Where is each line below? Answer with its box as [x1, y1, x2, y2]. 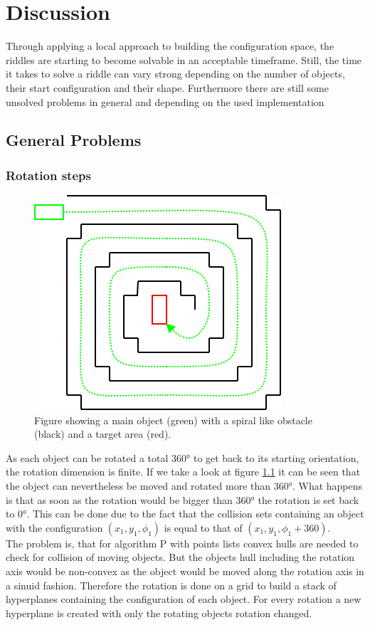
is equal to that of [164, 520, 243, 535]
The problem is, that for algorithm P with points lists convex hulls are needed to [6, 535, 359, 550]
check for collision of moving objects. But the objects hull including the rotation [6, 550, 355, 564]
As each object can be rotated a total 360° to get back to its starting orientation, [6, 450, 359, 465]
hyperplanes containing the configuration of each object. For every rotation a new [6, 592, 361, 606]
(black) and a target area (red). [34, 426, 171, 441]
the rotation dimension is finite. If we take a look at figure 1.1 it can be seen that [6, 464, 361, 479]
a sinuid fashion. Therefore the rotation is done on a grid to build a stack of [6, 577, 337, 592]
